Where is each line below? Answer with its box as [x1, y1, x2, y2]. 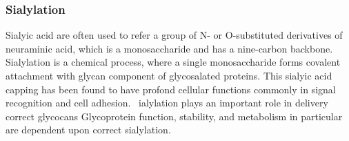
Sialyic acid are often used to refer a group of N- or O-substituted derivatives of [6, 28, 343, 42]
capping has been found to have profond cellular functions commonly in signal [6, 82, 336, 96]
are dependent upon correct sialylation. [6, 122, 171, 137]
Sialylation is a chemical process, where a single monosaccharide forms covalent [6, 55, 341, 69]
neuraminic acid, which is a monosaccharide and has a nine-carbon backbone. [6, 41, 333, 55]
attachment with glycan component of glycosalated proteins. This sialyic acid [6, 68, 332, 82]
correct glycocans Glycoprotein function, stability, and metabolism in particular [6, 109, 343, 123]
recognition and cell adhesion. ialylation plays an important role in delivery [6, 95, 328, 110]
